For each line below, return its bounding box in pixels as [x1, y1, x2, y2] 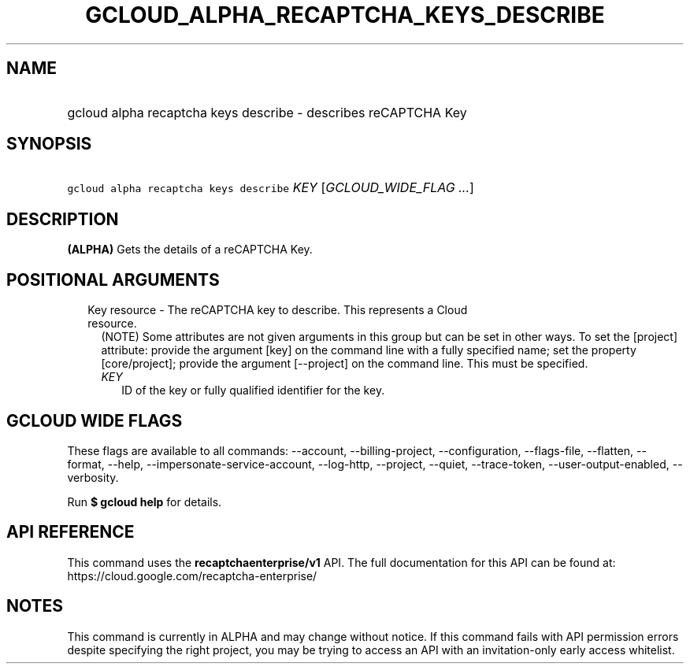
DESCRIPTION [6, 209, 119, 229]
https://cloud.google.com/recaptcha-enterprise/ [67, 568, 317, 583]
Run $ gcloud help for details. [67, 494, 222, 509]
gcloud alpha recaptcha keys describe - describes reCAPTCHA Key [67, 104, 467, 120]
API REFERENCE [6, 522, 135, 542]
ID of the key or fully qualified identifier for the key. [121, 383, 385, 398]
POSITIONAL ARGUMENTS [6, 269, 220, 290]
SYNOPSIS [6, 134, 92, 154]
